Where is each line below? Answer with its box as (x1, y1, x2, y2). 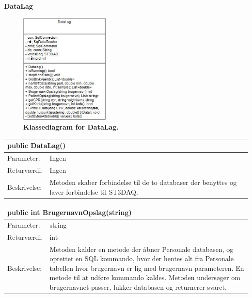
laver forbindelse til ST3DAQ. (49, 186, 138, 197)
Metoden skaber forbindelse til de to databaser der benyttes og (49, 177, 236, 187)
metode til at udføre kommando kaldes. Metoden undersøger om (49, 272, 240, 282)
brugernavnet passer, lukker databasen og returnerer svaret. (49, 282, 227, 292)
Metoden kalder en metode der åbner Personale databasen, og (49, 244, 234, 254)
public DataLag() (7, 140, 66, 150)
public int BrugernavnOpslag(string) (7, 207, 132, 217)
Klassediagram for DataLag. (23, 122, 119, 132)
